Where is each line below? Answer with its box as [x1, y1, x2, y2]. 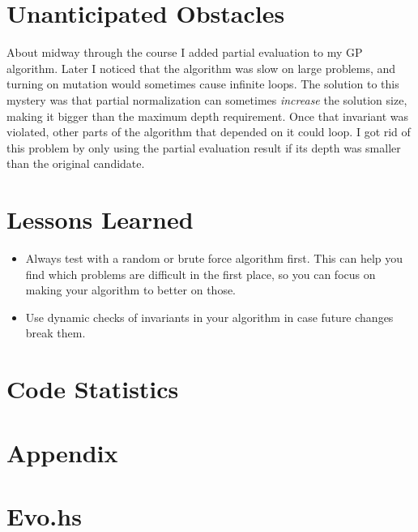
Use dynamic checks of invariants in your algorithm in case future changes [25, 308, 394, 325]
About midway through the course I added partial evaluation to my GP [6, 44, 363, 61]
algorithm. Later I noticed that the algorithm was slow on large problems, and [6, 59, 396, 76]
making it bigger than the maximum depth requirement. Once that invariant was [6, 107, 409, 124]
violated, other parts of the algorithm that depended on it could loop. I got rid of [6, 123, 411, 140]
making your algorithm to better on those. [25, 281, 237, 298]
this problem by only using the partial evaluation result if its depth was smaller [6, 139, 401, 156]
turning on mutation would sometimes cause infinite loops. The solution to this [6, 75, 399, 92]
